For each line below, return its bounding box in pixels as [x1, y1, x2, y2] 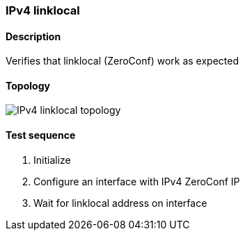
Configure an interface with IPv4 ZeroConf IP [33, 175, 240, 187]
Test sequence [6, 129, 76, 142]
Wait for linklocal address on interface [33, 196, 207, 209]
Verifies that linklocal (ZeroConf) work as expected [6, 55, 239, 67]
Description [6, 30, 61, 42]
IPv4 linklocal [6, 3, 80, 17]
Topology [6, 79, 50, 92]
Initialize [33, 153, 71, 166]
